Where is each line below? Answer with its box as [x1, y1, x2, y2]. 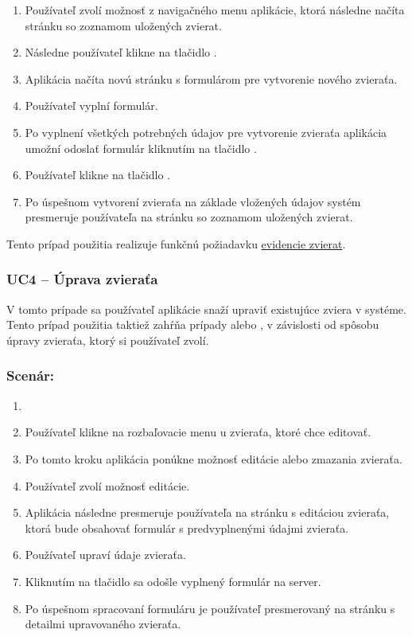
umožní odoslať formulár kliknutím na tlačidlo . [25, 139, 257, 156]
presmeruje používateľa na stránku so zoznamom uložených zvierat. [25, 209, 353, 225]
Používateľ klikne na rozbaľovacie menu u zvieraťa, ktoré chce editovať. [25, 424, 371, 440]
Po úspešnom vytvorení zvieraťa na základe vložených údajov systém [25, 193, 361, 209]
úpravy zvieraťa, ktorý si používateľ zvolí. [6, 331, 209, 348]
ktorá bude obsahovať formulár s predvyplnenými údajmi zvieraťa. [25, 519, 349, 536]
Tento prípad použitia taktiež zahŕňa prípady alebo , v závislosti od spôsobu [6, 316, 379, 333]
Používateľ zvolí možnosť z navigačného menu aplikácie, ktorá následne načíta [25, 2, 405, 18]
